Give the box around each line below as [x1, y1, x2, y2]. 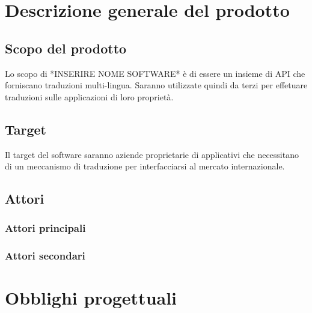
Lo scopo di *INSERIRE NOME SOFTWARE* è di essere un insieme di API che [5, 67, 305, 79]
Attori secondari [5, 248, 85, 263]
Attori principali [5, 220, 86, 236]
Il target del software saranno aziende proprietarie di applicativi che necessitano [5, 148, 299, 160]
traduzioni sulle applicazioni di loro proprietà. [5, 90, 174, 103]
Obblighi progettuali [5, 285, 177, 310]
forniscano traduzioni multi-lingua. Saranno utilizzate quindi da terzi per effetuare [5, 79, 308, 91]
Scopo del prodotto [5, 38, 127, 57]
